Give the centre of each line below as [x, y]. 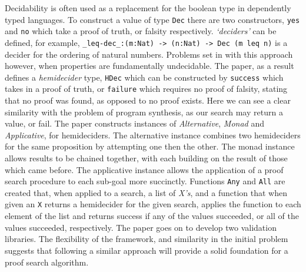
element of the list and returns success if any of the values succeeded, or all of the [152, 216]
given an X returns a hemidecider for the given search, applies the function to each [153, 204]
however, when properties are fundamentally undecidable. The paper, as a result [149, 66]
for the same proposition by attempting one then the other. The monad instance [150, 146]
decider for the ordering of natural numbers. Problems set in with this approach [149, 54]
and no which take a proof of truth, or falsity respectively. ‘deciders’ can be [141, 31]
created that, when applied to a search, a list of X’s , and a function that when [146, 192]
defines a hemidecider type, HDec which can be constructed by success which [144, 77]
